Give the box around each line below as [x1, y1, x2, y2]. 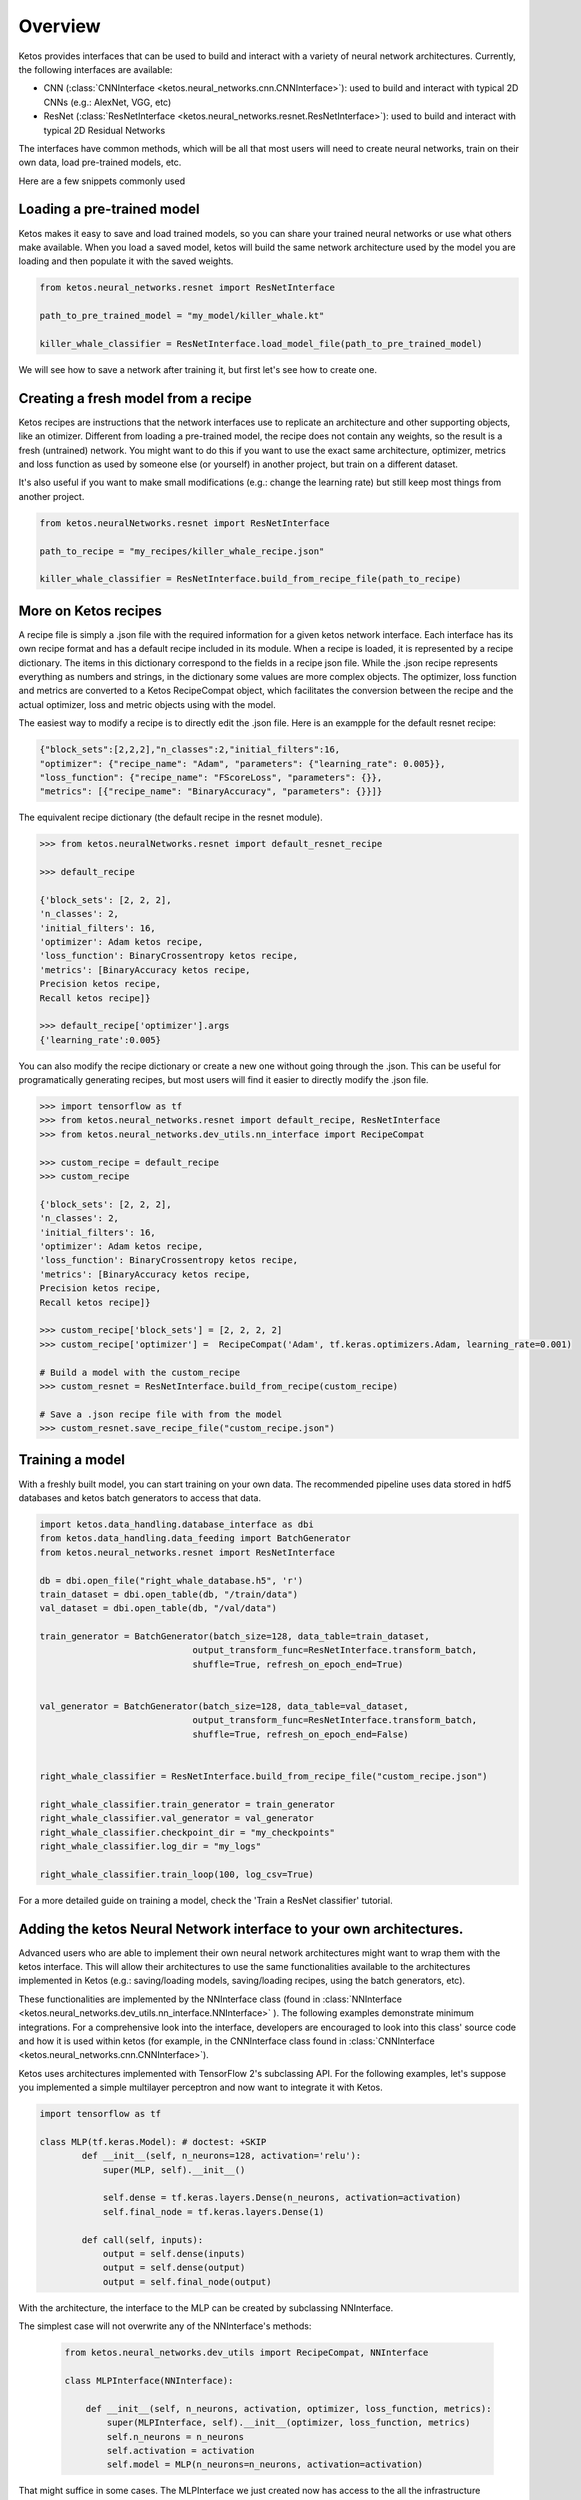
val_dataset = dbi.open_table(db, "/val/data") [39, 1603, 277, 1614]
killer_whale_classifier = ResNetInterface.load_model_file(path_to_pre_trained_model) [39, 338, 483, 349]
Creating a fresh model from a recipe [18, 390, 252, 407]
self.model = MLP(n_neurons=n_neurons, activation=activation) [106, 2459, 424, 2470]
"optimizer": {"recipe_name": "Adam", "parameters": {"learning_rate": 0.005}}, [39, 758, 446, 769]
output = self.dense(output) [102, 2262, 246, 2274]
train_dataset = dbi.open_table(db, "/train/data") [39, 1588, 299, 1600]
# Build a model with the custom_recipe [39, 1366, 240, 1378]
